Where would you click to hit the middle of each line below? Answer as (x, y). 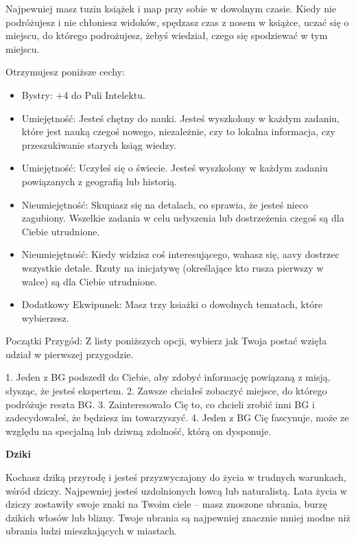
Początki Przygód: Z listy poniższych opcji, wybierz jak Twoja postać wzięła (166, 341)
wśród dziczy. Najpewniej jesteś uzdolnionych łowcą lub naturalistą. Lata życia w (177, 490)
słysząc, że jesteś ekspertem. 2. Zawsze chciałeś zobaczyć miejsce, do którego (166, 391)
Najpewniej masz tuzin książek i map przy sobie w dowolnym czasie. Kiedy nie (171, 8)
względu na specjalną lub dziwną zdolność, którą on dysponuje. (139, 431)
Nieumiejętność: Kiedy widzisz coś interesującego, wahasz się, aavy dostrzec (180, 254)
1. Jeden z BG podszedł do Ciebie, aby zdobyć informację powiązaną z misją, (168, 377)
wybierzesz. (45, 317)
